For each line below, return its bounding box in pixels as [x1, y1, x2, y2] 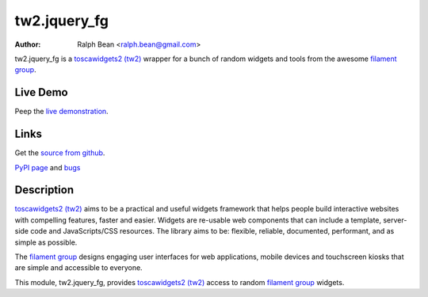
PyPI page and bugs [14, 162, 81, 172]
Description [14, 183, 75, 197]
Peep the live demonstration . [14, 107, 109, 116]
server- [383, 215, 407, 225]
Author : [14, 40, 41, 49]
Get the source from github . [14, 148, 105, 158]
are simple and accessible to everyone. [14, 263, 143, 272]
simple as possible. [14, 238, 78, 247]
